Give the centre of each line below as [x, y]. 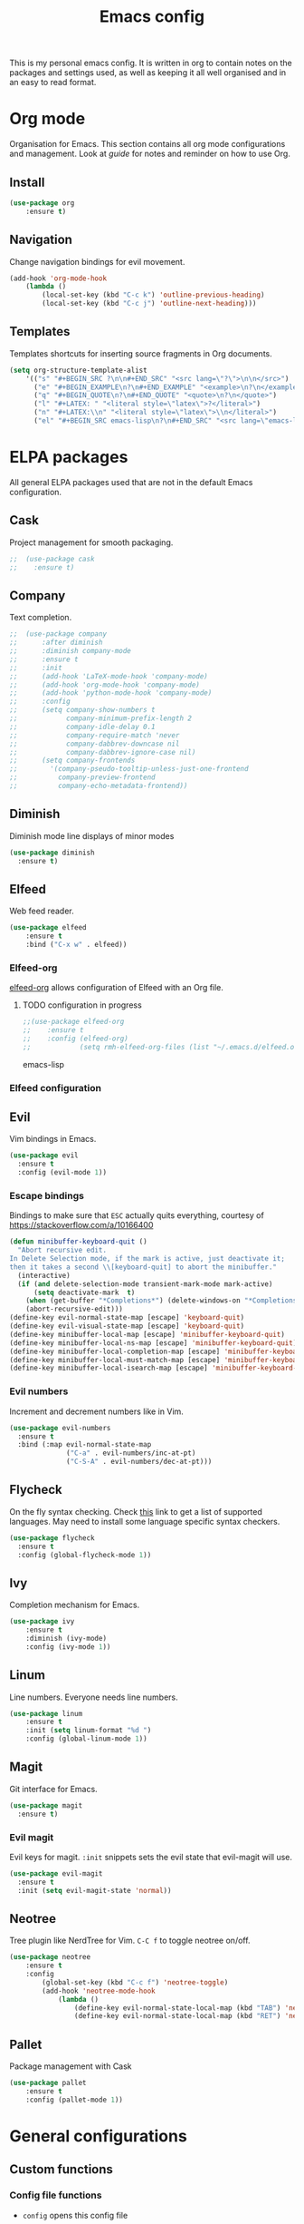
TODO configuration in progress [82, 1005]
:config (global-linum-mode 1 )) [86, 1739]
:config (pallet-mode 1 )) [75, 2100]
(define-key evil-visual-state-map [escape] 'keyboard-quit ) [127, 1326]
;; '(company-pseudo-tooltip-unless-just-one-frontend [129, 769]
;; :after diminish [56, 643]
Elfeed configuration [56, 1088]
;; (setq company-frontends [72, 761]
